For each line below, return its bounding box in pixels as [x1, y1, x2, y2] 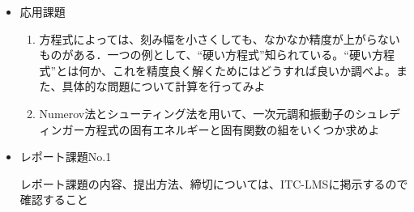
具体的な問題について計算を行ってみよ [62, 78, 266, 95]
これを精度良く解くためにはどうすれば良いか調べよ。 [112, 61, 396, 78]
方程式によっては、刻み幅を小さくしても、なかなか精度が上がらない [39, 30, 400, 47]
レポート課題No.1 [19, 148, 112, 165]
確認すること [19, 191, 88, 208]
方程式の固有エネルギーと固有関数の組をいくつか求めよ [84, 121, 380, 138]
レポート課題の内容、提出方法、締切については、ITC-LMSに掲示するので [19, 175, 408, 192]
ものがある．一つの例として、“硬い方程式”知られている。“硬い [39, 46, 372, 63]
